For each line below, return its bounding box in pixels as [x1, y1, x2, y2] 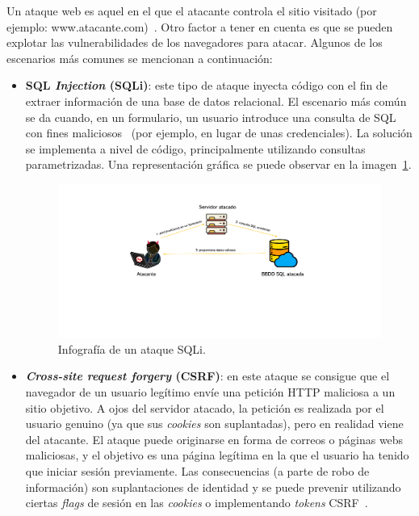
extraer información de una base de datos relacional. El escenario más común [25, 92, 407, 109]
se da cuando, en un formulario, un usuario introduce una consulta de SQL [25, 108, 396, 125]
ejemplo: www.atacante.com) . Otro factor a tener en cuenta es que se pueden [6, 18, 393, 35]
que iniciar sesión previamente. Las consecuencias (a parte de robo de [25, 463, 370, 480]
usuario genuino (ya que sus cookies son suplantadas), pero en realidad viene [25, 415, 404, 432]
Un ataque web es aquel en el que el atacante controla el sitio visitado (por [6, 2, 377, 19]
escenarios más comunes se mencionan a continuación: [6, 49, 273, 66]
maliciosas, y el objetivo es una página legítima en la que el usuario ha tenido [25, 447, 409, 464]
